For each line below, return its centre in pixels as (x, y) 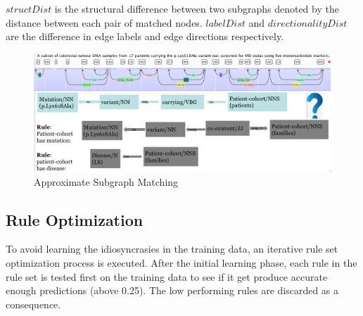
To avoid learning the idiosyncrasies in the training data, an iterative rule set (172, 249)
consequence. (33, 304)
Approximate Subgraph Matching (106, 181)
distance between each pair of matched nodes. (104, 22)
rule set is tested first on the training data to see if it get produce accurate (167, 276)
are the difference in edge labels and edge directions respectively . (145, 36)
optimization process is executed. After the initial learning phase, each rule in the (181, 263)
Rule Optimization (75, 219)
